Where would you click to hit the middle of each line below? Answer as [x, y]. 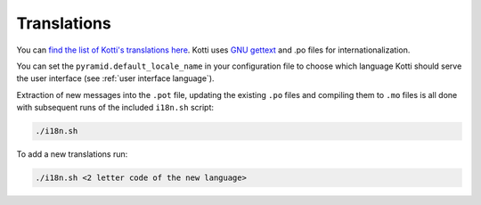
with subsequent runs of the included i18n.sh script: [115, 108]
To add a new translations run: [72, 154]
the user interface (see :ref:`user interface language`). [115, 78]
